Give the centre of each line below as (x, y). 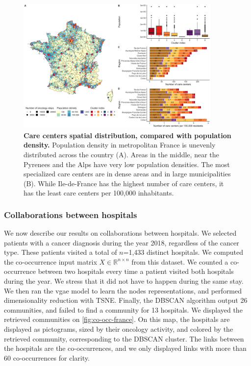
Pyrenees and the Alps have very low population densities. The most (127, 164)
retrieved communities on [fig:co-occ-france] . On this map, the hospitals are (117, 319)
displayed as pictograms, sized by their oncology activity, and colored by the (119, 329)
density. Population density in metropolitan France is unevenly (120, 145)
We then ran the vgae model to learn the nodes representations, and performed (123, 290)
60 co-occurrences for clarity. (47, 357)
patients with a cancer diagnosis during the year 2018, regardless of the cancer (122, 242)
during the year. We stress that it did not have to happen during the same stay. (124, 281)
